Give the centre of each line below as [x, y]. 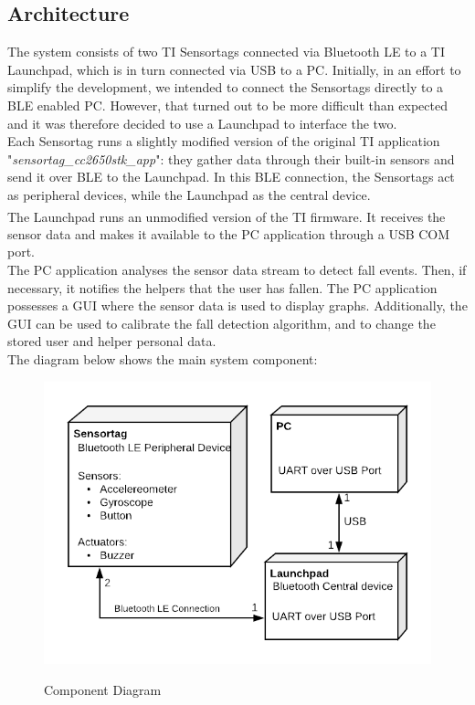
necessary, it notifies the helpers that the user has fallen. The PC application [222, 287]
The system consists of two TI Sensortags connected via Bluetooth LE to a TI [227, 52]
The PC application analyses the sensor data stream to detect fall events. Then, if [237, 269]
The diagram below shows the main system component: [163, 358]
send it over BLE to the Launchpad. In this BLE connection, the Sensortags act [231, 177]
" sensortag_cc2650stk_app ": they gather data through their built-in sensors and [231, 158]
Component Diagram [103, 689]
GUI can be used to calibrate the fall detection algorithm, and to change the [222, 323]
